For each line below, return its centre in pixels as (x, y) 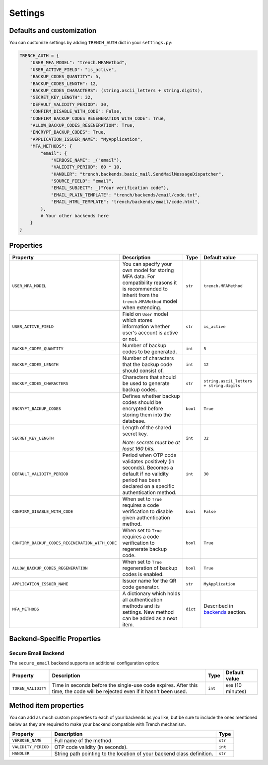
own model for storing (148, 270)
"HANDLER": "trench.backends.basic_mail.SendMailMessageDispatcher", (137, 174)
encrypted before (143, 409)
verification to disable (148, 511)
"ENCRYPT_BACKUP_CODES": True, (68, 132)
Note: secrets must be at (151, 443)
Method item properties (47, 706)
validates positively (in (148, 462)
